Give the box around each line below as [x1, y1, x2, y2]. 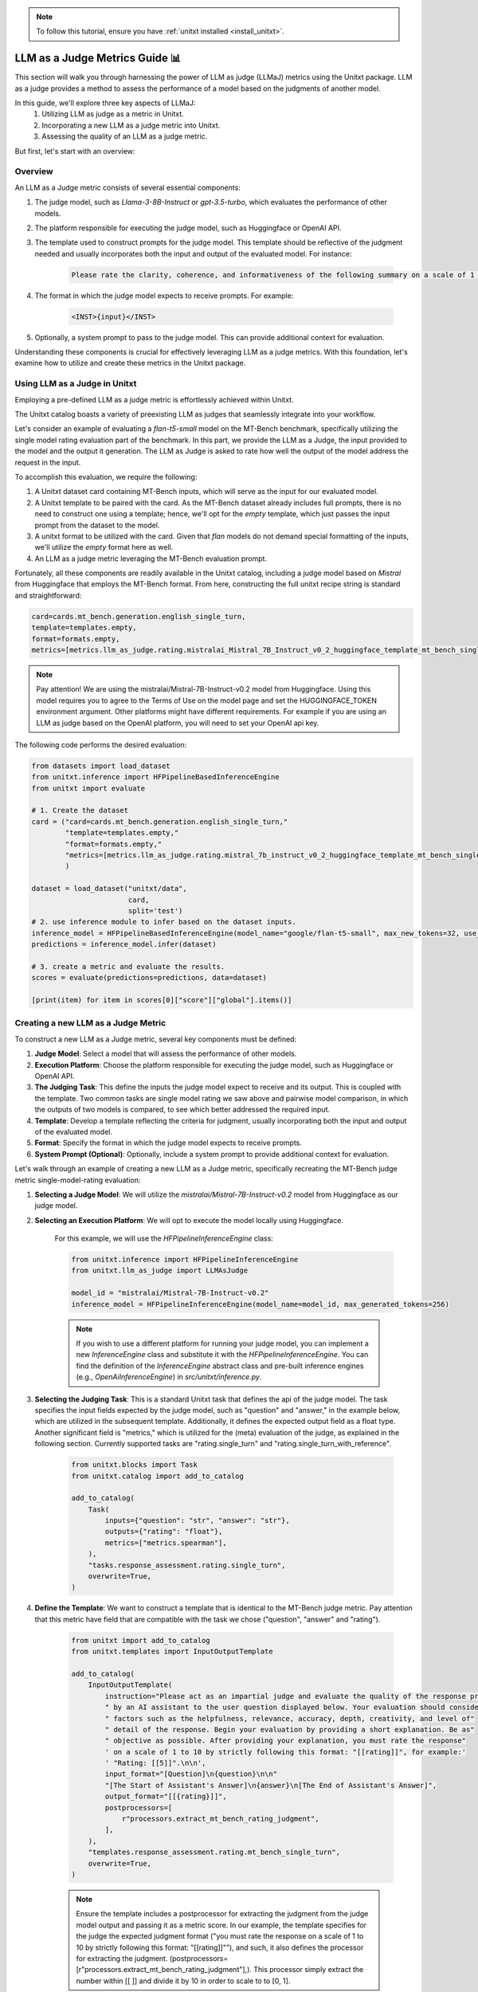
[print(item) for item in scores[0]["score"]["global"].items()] [31, 996, 292, 1005]
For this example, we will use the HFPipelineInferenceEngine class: [54, 1233, 274, 1243]
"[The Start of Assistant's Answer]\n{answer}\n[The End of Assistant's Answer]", [104, 1781, 437, 1790]
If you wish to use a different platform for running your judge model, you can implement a [76, 1339, 370, 1348]
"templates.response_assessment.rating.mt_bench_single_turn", [88, 1848, 341, 1857]
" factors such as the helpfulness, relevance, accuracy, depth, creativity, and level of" [104, 1714, 475, 1723]
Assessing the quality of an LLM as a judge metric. [41, 131, 208, 141]
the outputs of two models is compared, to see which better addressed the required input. [34, 1104, 331, 1115]
